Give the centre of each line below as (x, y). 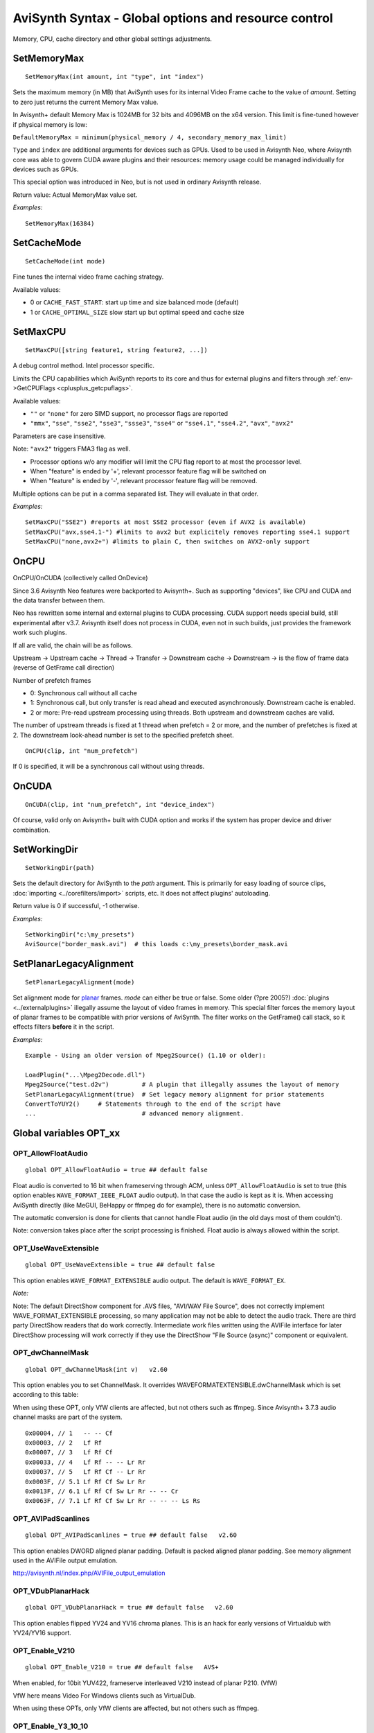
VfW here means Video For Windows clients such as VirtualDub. (105, 1696)
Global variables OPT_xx (66, 1133)
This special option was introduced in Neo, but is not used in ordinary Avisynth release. (137, 182)
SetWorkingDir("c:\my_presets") (80, 934)
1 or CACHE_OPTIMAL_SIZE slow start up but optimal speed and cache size (137, 312)
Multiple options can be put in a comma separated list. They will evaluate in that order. (136, 494)
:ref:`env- (340, 378)
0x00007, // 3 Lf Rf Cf (69, 1453)
